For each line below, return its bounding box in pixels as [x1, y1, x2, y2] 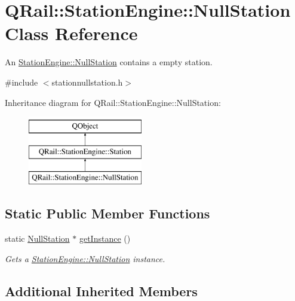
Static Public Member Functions [5, 204, 210, 223]
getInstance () [79, 232, 131, 245]
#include [5, 75, 38, 88]
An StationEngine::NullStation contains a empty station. [5, 56, 213, 68]
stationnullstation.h [51, 75, 123, 88]
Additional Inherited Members [5, 281, 198, 300]
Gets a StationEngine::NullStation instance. [5, 252, 165, 264]
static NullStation [5, 232, 70, 245]
